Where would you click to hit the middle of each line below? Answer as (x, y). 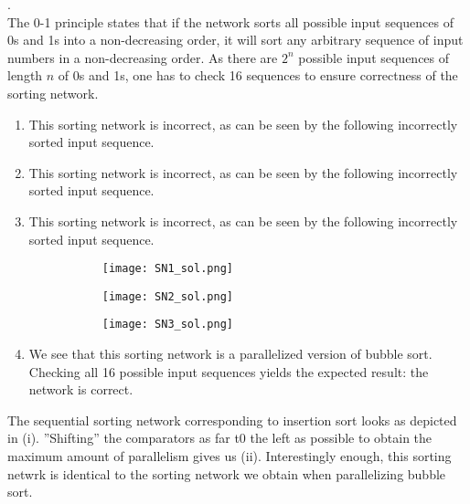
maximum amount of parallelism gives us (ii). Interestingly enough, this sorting (230, 456)
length (25, 75)
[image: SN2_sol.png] (167, 296)
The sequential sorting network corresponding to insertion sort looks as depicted (232, 420)
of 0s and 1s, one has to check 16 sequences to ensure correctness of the (258, 75)
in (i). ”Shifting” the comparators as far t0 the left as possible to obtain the (220, 438)
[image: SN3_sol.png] (167, 325)
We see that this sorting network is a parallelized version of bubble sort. (230, 354)
